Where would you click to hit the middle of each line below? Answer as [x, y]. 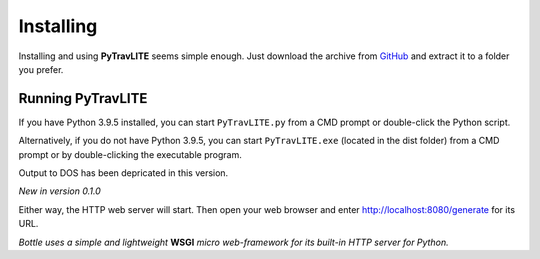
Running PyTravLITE [83, 98]
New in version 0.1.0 [60, 191]
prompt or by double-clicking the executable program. [130, 154]
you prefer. [41, 69]
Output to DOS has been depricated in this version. [123, 173]
